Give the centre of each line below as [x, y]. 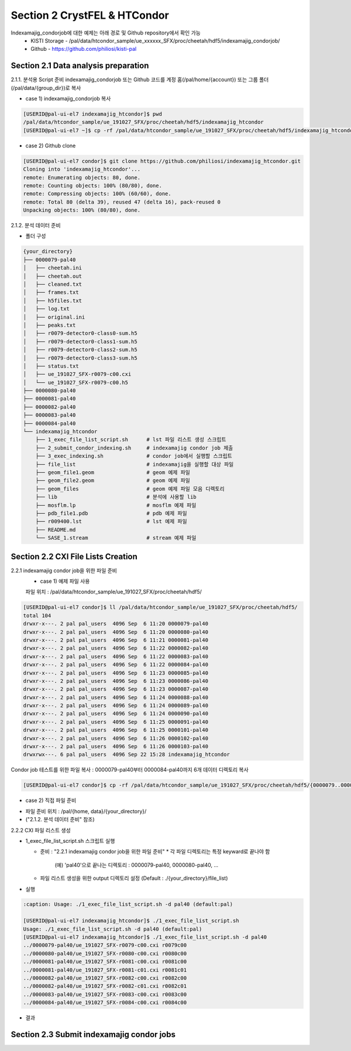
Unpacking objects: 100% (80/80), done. [82, 210]
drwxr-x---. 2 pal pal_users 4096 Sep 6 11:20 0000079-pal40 [116, 624]
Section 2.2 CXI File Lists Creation [74, 556]
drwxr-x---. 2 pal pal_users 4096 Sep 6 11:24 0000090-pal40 [116, 714]
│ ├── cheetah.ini [52, 268]
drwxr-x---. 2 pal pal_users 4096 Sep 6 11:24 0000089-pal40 [116, 706]
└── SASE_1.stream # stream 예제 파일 [116, 538]
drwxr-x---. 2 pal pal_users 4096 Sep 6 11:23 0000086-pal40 [116, 681]
